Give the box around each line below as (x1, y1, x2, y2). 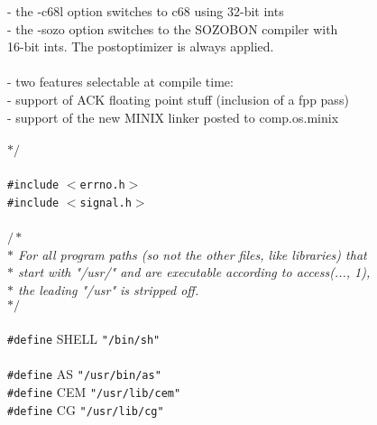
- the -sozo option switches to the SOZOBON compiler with (7, 19, 338, 38)
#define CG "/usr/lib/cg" (7, 400, 164, 419)
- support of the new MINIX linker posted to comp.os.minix (7, 107, 339, 126)
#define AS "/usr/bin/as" (7, 365, 161, 383)
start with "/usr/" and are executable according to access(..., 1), (18, 263, 371, 282)
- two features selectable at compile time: (7, 72, 234, 91)
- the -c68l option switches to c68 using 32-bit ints (7, 2, 284, 20)
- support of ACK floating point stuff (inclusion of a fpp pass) (7, 89, 349, 108)
